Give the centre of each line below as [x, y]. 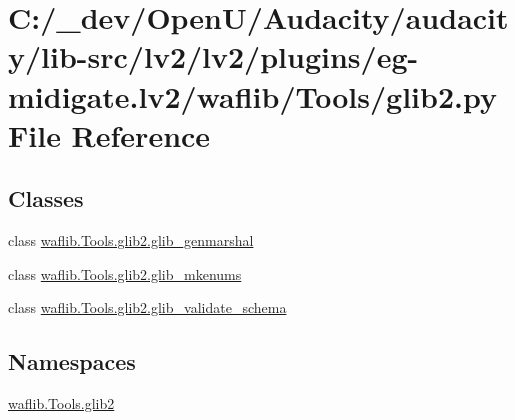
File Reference [109, 134]
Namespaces [72, 361]
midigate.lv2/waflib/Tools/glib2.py [252, 95]
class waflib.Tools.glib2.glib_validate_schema [147, 307]
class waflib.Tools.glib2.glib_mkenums [125, 273]
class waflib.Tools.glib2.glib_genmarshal [131, 240]
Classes [46, 198]
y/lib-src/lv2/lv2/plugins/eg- [213, 56]
